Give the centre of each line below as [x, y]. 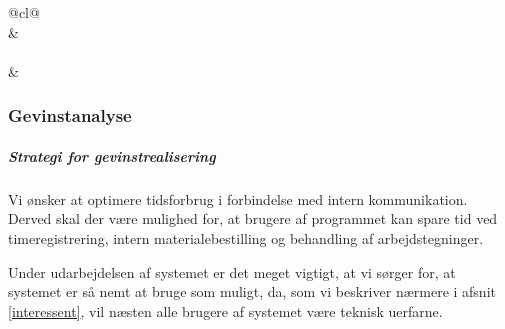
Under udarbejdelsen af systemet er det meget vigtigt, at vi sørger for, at [232, 271]
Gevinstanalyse [70, 115]
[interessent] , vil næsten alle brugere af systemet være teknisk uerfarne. [225, 310]
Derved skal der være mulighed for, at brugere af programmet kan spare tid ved [253, 218]
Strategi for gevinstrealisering [112, 155]
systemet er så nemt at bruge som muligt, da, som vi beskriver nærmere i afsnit [252, 291]
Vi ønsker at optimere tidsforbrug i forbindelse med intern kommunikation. [238, 198]
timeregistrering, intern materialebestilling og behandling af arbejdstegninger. [246, 237]
